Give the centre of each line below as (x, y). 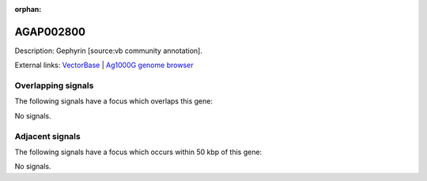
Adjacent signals (47, 136)
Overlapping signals (54, 85)
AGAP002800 (50, 32)
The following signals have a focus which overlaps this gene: (114, 101)
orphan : (28, 9)
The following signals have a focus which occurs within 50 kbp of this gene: (138, 152)
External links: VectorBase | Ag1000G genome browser (104, 65)
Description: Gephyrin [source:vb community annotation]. (109, 51)
